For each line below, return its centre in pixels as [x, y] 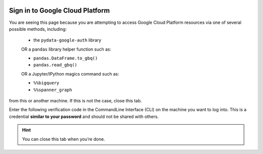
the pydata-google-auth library [67, 40]
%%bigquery [46, 83]
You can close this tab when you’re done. [64, 139]
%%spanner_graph [53, 90]
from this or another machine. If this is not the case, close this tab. [75, 101]
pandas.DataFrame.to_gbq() [66, 58]
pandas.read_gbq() [55, 65]
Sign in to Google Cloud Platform [59, 10]
